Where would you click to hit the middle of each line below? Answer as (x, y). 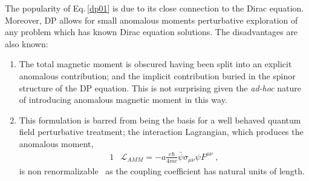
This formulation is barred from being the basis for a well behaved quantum (160, 120)
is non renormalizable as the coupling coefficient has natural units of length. (162, 171)
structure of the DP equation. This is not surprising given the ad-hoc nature (160, 87)
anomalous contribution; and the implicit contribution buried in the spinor (157, 75)
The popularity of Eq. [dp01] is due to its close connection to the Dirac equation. (154, 8)
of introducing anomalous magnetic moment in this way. (123, 100)
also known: (27, 43)
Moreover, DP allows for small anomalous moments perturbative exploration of (151, 20)
